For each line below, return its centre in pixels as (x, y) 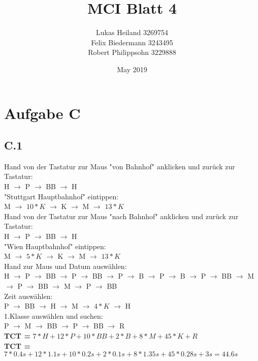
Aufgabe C (42, 113)
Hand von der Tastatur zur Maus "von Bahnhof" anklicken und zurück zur (120, 166)
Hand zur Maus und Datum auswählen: (66, 266)
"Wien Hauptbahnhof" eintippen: (55, 246)
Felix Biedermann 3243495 (132, 42)
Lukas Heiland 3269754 (132, 32)
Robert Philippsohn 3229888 (132, 52)
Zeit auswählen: (28, 296)
